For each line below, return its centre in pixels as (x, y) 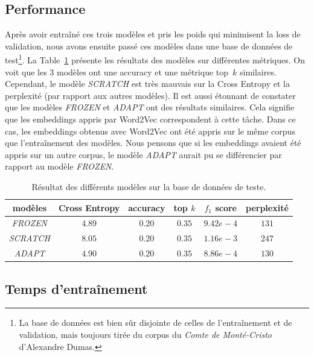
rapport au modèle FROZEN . (59, 166)
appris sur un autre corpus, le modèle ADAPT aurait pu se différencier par (143, 154)
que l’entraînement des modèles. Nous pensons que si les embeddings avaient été (153, 143)
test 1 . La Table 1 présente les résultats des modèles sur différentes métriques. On (155, 59)
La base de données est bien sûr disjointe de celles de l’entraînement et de (155, 323)
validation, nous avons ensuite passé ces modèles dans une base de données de (149, 46)
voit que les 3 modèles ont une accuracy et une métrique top (117, 72)
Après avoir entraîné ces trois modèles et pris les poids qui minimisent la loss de (153, 34)
